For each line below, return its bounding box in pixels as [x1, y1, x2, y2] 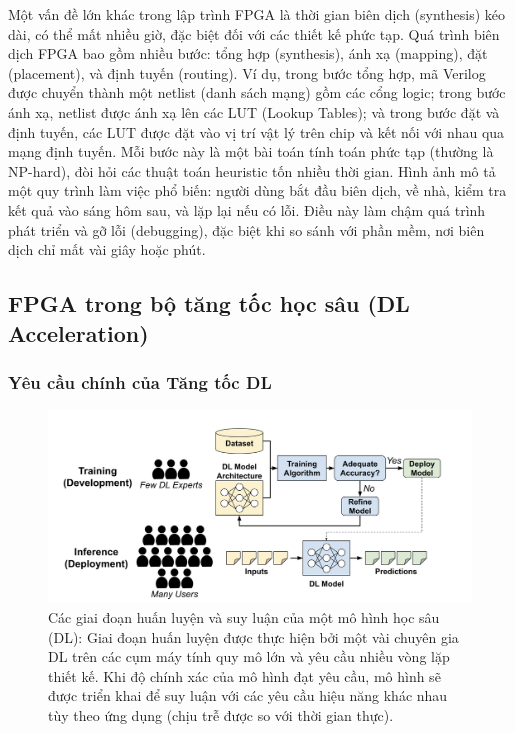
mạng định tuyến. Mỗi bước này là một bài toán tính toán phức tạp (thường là [8, 141, 494, 162]
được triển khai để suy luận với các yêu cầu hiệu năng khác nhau [48, 685, 448, 706]
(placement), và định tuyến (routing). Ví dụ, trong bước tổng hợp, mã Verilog [8, 62, 486, 83]
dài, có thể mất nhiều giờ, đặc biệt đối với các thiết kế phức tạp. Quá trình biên [8, 23, 500, 44]
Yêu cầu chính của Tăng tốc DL [8, 369, 272, 394]
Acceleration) [8, 317, 149, 348]
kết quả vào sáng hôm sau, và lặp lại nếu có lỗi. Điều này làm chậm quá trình [8, 199, 486, 220]
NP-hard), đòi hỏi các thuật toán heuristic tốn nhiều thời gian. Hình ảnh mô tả [8, 160, 496, 181]
